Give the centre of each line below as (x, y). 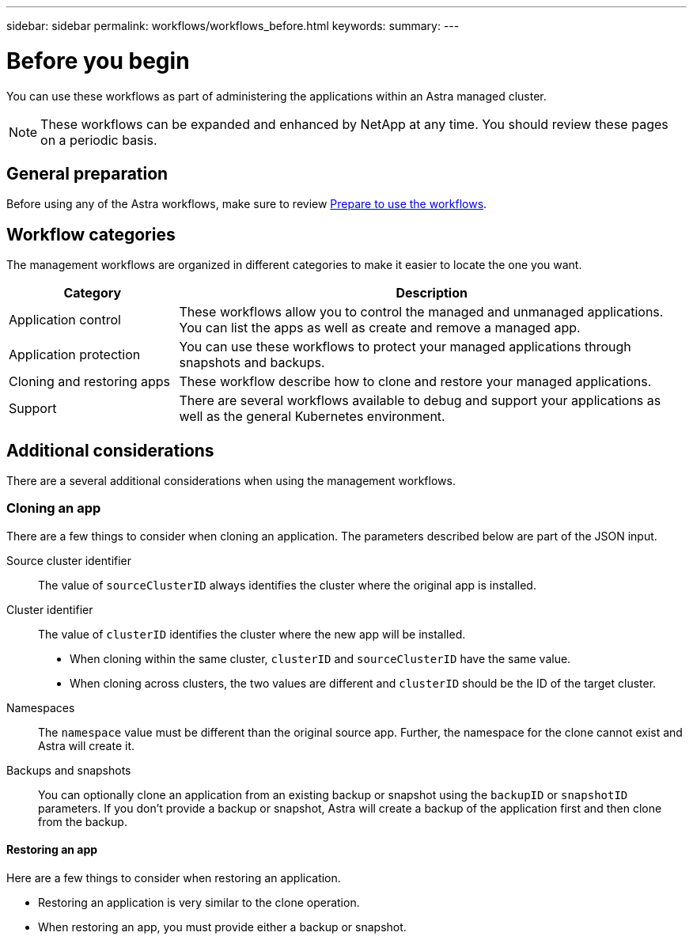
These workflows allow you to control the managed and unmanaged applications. (421, 312)
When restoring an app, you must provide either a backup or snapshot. (222, 927)
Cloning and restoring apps (90, 382)
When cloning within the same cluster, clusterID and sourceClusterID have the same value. (320, 658)
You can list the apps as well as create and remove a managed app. (380, 328)
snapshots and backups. (252, 363)
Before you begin (98, 61)
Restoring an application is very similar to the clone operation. (199, 902)
